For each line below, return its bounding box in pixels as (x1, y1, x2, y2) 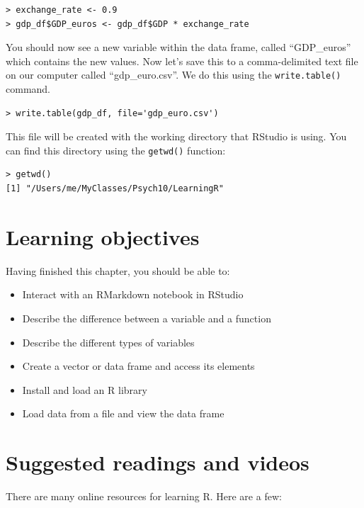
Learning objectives (6, 222, 200, 251)
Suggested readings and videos (6, 448, 309, 477)
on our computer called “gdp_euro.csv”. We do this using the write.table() (6, 67, 341, 82)
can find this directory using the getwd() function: (6, 142, 226, 157)
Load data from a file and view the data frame (22, 406, 224, 421)
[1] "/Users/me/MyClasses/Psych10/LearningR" (6, 184, 224, 194)
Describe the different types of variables (22, 334, 195, 349)
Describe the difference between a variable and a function (22, 310, 271, 325)
